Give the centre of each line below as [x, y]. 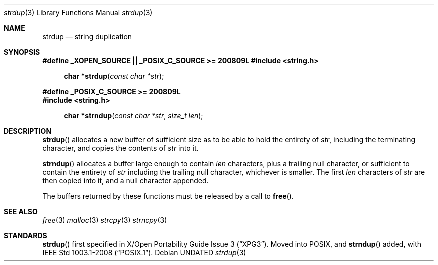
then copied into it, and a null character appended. [126, 180]
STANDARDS [26, 235]
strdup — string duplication [87, 37]
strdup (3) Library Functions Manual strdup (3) [78, 13]
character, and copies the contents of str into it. [121, 148]
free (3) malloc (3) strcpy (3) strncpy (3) [105, 220]
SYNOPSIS [22, 52]
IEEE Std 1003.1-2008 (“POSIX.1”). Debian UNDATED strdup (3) [144, 252]
